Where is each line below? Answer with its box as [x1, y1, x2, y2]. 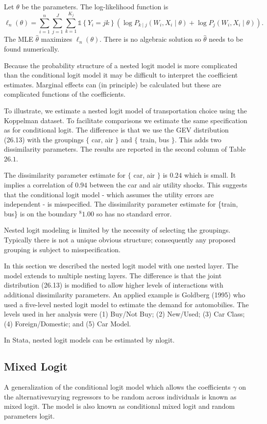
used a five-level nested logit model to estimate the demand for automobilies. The [4, 299, 249, 309]
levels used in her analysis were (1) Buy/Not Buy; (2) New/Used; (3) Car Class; [4, 309, 245, 319]
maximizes [41, 34, 73, 44]
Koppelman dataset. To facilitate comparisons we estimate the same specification [4, 115, 247, 125]
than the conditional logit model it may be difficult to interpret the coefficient [4, 70, 238, 80]
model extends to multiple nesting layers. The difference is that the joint [4, 270, 222, 280]
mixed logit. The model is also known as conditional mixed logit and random [4, 401, 235, 411]
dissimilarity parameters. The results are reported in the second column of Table [4, 144, 246, 154]
